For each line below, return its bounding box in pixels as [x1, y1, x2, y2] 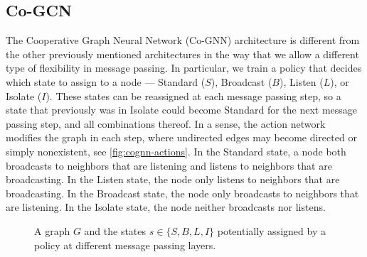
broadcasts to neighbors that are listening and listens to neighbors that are [6, 158, 332, 173]
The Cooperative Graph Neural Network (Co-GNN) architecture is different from [6, 33, 360, 48]
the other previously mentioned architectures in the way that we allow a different [6, 46, 359, 61]
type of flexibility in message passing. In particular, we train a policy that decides [6, 60, 362, 75]
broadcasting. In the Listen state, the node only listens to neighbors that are [6, 172, 340, 187]
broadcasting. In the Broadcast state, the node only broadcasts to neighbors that [6, 185, 359, 200]
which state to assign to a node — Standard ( [6, 74, 206, 89]
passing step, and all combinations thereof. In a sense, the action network [6, 116, 326, 131]
